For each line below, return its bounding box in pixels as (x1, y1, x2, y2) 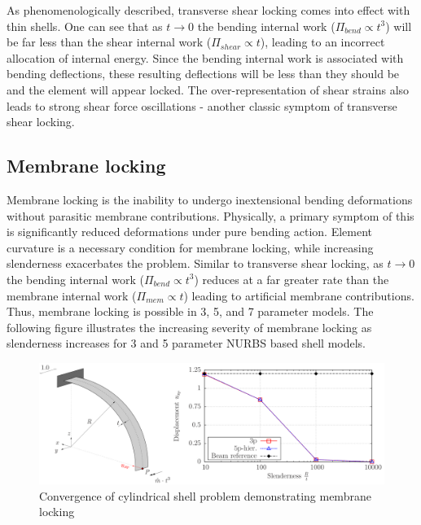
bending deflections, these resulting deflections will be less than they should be (7, 65, 400, 82)
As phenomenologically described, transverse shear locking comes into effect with (7, 2, 410, 18)
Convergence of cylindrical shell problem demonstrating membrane (39, 487, 371, 504)
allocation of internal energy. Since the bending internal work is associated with (7, 49, 404, 66)
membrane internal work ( (7, 287, 137, 304)
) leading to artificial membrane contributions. (183, 287, 414, 304)
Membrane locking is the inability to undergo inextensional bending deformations (7, 190, 413, 208)
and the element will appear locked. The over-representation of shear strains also (7, 81, 410, 98)
